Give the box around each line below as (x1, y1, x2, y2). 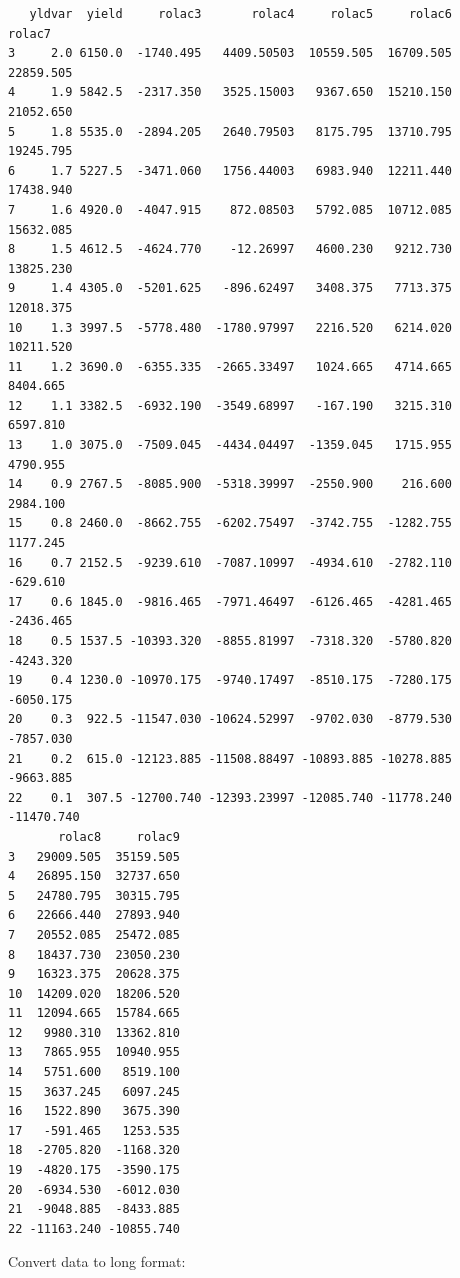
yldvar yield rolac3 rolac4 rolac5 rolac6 (29, 7, 452, 21)
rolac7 (8, 26, 51, 41)
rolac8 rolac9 (58, 829, 180, 844)
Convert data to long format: (8, 1251, 186, 1272)
